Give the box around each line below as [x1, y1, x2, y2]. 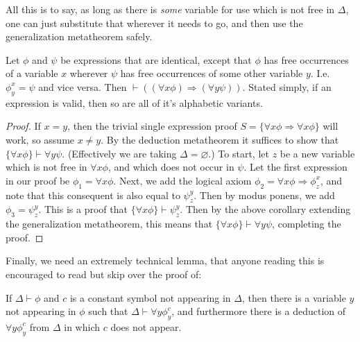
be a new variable [280, 146, 355, 160]
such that [88, 304, 128, 318]
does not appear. [110, 319, 182, 334]
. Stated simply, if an [242, 79, 332, 94]
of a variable [6, 66, 58, 80]
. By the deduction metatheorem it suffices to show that [101, 132, 339, 146]
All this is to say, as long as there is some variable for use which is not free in [6, 2, 335, 16]
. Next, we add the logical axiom [113, 173, 252, 187]
